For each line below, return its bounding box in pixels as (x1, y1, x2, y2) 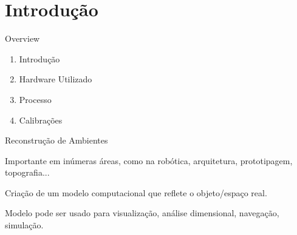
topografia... (5, 166, 50, 179)
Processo (19, 93, 52, 105)
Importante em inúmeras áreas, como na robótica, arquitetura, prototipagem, (5, 154, 293, 167)
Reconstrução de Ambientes (5, 134, 108, 147)
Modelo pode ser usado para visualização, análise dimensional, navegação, (5, 207, 279, 219)
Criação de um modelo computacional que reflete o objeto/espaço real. (5, 186, 267, 199)
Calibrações (19, 113, 63, 126)
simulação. (5, 219, 44, 231)
